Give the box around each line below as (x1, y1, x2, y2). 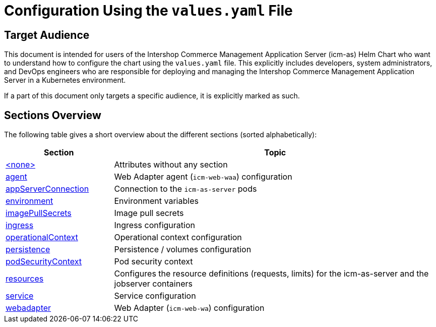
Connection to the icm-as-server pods (114, 184, 257, 194)
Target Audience (4, 28, 90, 41)
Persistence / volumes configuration (114, 244, 252, 255)
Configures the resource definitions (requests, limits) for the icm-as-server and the (114, 268, 429, 279)
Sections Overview (4, 108, 101, 122)
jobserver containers (114, 279, 193, 289)
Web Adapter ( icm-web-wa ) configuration (114, 303, 265, 313)
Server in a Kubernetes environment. (4, 76, 126, 85)
